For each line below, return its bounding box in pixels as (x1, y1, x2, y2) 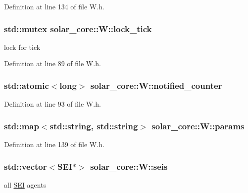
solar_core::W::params (151, 119, 245, 132)
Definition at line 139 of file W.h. (4, 139, 104, 150)
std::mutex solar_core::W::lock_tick (4, 22, 152, 35)
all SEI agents (4, 179, 47, 190)
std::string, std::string (50, 119, 138, 132)
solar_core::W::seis (90, 160, 168, 172)
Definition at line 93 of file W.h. (4, 99, 101, 109)
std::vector (4, 160, 47, 172)
